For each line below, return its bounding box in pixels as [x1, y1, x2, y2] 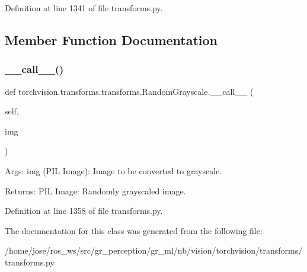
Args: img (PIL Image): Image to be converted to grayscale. [5, 164, 222, 177]
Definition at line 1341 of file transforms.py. [5, 2, 163, 14]
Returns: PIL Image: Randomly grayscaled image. [5, 184, 186, 197]
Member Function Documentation [5, 30, 218, 49]
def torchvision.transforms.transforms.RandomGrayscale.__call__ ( [5, 85, 254, 97]
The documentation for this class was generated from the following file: [5, 224, 263, 236]
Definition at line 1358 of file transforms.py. [5, 204, 163, 217]
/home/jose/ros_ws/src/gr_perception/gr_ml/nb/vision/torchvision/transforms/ [5, 244, 303, 257]
